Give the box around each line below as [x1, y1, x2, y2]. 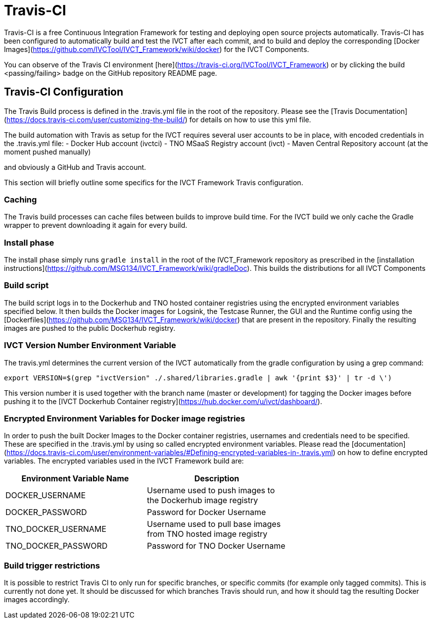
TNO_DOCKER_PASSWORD [5, 541, 108, 551]
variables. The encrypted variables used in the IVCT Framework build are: [4, 457, 244, 466]
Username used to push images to [146, 485, 275, 496]
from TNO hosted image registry [146, 529, 268, 539]
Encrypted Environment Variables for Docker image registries [4, 413, 245, 423]
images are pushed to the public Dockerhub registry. [4, 323, 176, 332]
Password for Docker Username [146, 507, 266, 518]
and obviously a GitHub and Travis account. [4, 162, 146, 171]
